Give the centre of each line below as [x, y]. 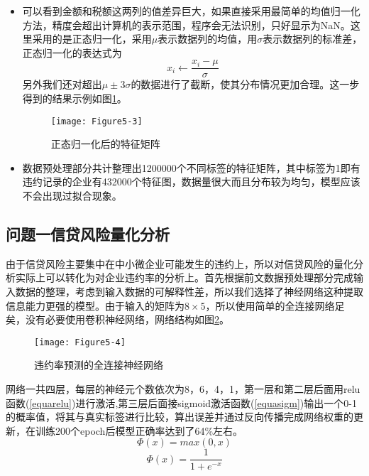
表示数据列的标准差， [313, 39]
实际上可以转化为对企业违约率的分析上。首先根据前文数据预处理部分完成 [184, 277]
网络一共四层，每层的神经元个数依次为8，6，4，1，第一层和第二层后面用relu [183, 389]
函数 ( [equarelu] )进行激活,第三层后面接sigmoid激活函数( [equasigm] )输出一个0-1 [181, 402]
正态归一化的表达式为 [72, 52]
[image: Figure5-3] [97, 121]
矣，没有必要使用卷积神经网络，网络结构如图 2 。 [117, 319]
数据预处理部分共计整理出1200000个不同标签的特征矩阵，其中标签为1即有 [191, 167]
